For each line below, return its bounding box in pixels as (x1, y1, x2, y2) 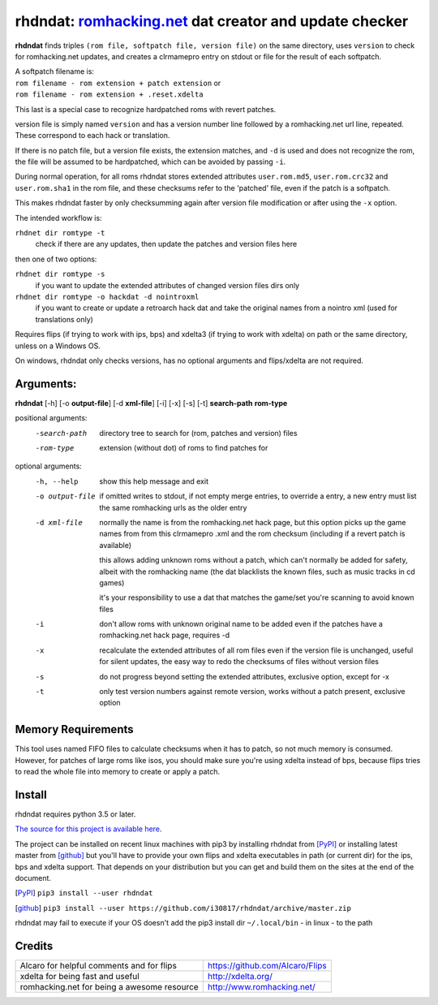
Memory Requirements (15, 722, 134, 736)
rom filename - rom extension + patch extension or (15, 78, 221, 88)
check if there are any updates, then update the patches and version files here (35, 239, 298, 249)
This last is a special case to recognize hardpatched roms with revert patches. (15, 104, 277, 114)
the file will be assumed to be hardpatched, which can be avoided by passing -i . (15, 157, 286, 166)
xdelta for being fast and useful (19, 971, 140, 982)
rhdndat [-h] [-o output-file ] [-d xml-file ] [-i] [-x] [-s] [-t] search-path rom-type (15, 398, 288, 408)
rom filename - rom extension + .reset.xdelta (15, 90, 204, 99)
